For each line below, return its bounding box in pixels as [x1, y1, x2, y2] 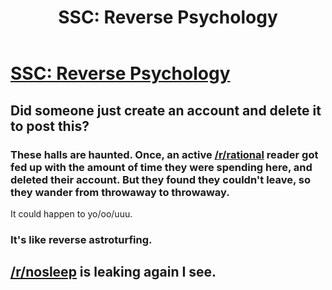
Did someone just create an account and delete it [10, 102, 322, 119]
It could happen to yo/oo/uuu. [10, 207, 133, 220]
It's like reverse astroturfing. [10, 232, 153, 246]
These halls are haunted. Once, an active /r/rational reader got [10, 147, 319, 161]
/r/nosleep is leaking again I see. [10, 264, 217, 281]
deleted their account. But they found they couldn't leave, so [10, 172, 311, 186]
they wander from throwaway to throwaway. [10, 185, 230, 199]
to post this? [10, 117, 90, 135]
